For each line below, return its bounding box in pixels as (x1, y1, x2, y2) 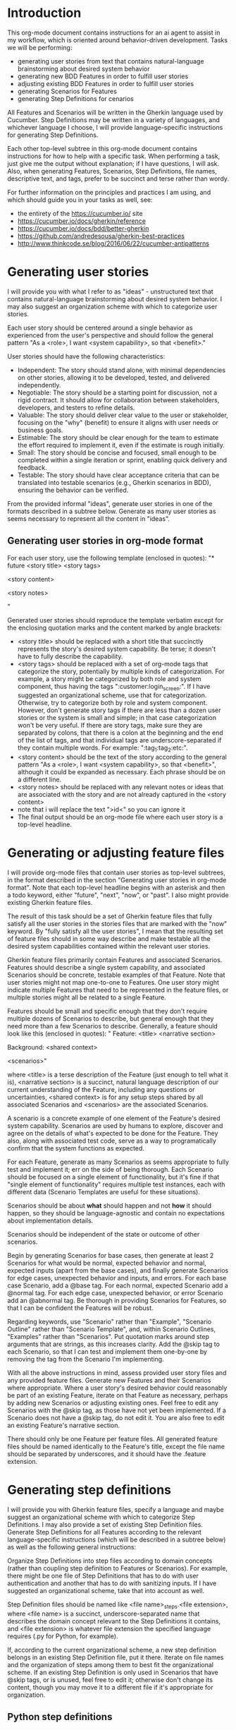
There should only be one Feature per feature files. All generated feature (7, 1435, 218, 1443)
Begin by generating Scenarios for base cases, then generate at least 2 (7, 1251, 214, 1260)
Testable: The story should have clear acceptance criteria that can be (17, 471, 220, 479)
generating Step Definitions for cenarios (17, 94, 134, 103)
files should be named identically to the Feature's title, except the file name (7, 1442, 225, 1451)
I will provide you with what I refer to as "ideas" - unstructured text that (7, 287, 213, 296)
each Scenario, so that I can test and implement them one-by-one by (7, 1347, 208, 1356)
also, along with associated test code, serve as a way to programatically (7, 1136, 217, 1145)
